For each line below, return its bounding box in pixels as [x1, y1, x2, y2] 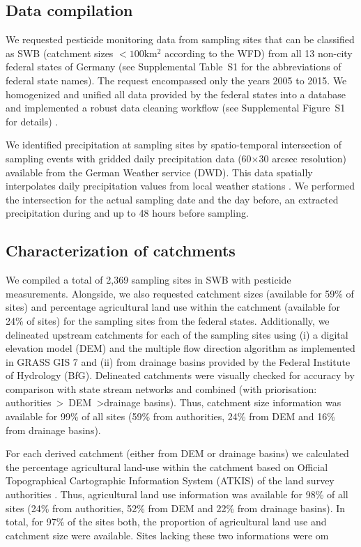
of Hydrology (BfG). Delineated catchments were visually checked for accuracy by [6, 368, 355, 383]
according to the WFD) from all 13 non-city [164, 45, 353, 60]
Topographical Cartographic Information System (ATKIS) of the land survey [6, 473, 335, 488]
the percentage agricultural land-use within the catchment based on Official [6, 459, 328, 474]
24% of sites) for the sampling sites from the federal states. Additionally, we [6, 313, 330, 328]
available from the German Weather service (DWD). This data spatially [6, 164, 313, 179]
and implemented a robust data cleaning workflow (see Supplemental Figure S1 [6, 100, 346, 115]
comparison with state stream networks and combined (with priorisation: [6, 381, 317, 396]
